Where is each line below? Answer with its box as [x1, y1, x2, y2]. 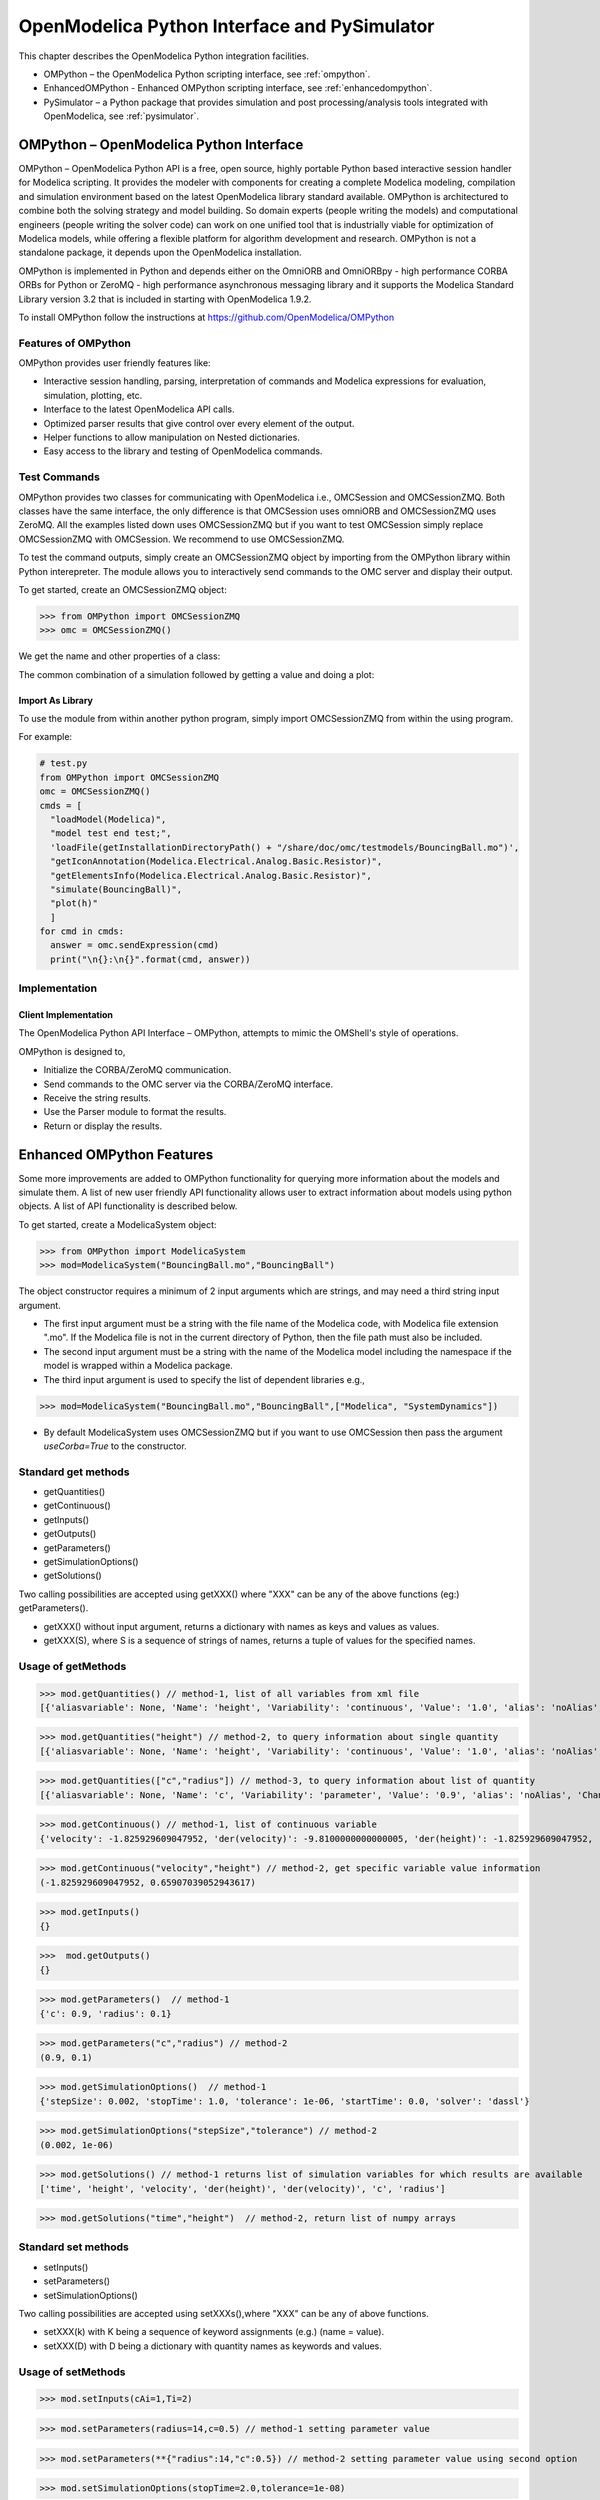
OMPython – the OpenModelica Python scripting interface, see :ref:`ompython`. [43, 68, 371, 80]
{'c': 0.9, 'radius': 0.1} [39, 2008, 172, 2019]
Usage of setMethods [18, 2365, 126, 2379]
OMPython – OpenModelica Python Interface [18, 136, 304, 153]
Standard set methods [18, 2240, 129, 2254]
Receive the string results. [43, 1091, 152, 1104]
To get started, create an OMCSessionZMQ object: [18, 583, 227, 595]
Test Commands [18, 470, 100, 484]
